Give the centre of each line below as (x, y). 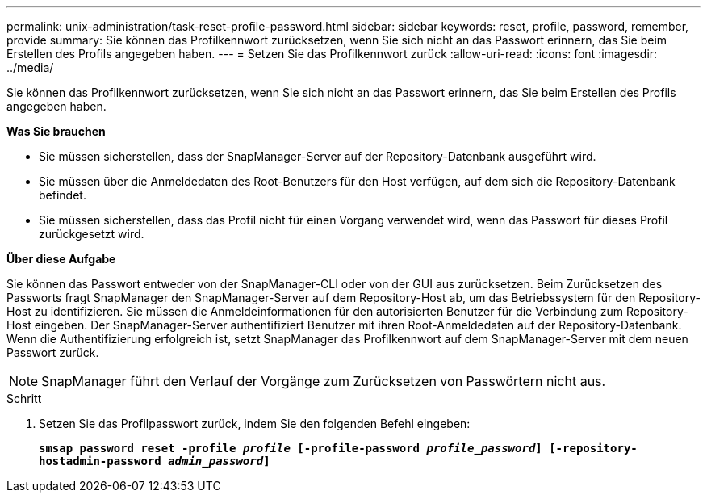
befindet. (63, 195)
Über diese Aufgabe (61, 259)
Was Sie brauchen (56, 131)
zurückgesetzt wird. (92, 234)
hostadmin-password (100, 461)
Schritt (24, 398)
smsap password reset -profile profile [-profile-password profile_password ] (291, 448)
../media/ (30, 67)
